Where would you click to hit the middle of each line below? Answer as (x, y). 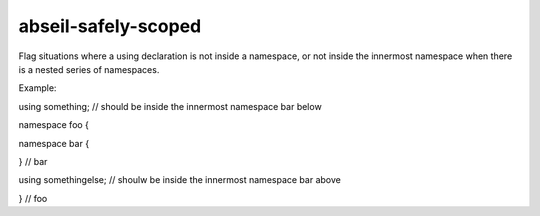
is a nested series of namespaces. (89, 69)
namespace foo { (54, 125)
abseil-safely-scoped (110, 26)
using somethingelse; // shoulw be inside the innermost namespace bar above (180, 180)
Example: (37, 88)
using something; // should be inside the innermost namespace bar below (170, 106)
